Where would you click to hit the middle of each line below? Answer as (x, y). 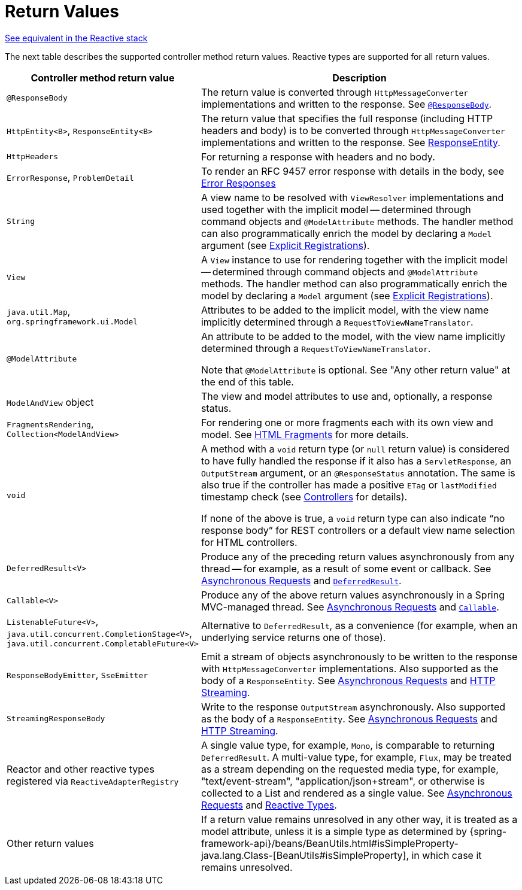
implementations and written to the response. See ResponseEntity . (350, 142)
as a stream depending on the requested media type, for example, (350, 769)
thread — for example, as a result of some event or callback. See (346, 568)
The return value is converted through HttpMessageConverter (335, 92)
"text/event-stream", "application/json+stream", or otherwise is (343, 781)
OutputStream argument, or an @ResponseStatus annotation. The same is (358, 473)
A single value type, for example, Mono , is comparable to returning (348, 745)
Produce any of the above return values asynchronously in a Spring (353, 595)
